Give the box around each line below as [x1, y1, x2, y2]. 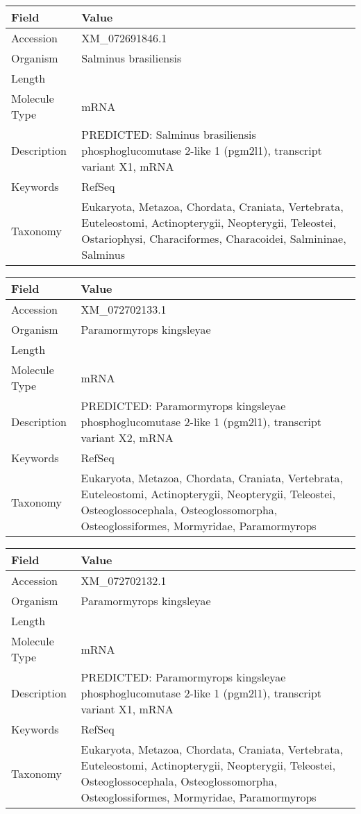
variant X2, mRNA [81, 430, 174, 446]
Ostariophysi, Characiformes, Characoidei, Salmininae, [81, 230, 346, 246]
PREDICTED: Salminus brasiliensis [81, 126, 256, 142]
